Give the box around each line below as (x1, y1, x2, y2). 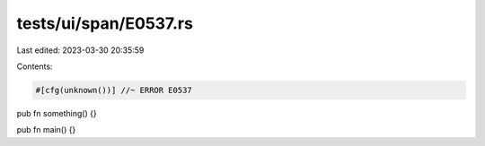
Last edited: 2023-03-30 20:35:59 (16, 45, 145, 56)
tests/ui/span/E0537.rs (16, 13, 193, 33)
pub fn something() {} (16, 107, 98, 118)
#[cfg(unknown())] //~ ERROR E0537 (35, 85, 192, 95)
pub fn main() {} (16, 125, 76, 135)
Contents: (16, 61, 53, 72)
